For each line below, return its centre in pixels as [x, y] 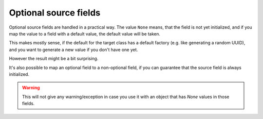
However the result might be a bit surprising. [54, 59]
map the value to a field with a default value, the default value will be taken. [85, 34]
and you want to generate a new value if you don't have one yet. [74, 50]
